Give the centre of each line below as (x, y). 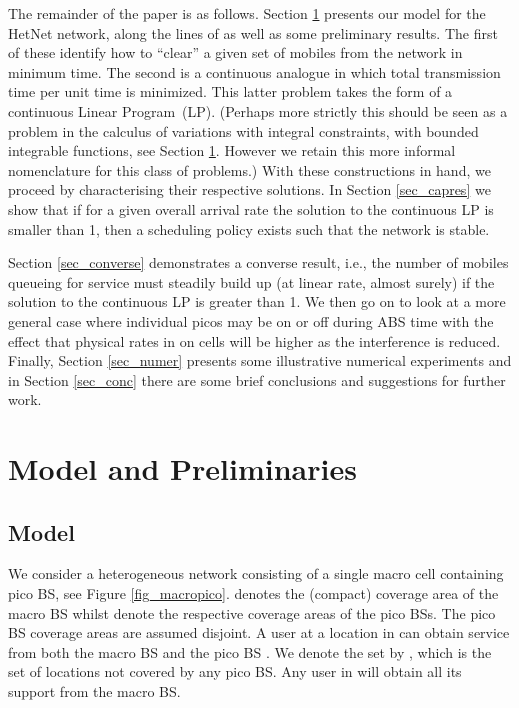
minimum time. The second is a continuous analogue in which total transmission (254, 71)
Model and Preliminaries (182, 468)
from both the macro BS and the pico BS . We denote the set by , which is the (250, 651)
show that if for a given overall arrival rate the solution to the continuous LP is (251, 208)
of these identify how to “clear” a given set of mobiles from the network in (235, 52)
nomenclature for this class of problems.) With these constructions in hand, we (249, 169)
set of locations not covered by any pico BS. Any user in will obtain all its (235, 671)
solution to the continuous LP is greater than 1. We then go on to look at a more (257, 301)
